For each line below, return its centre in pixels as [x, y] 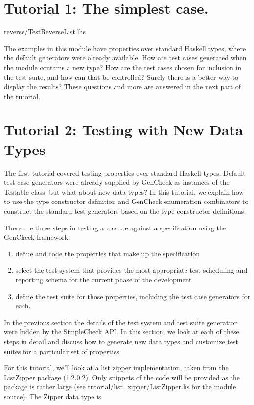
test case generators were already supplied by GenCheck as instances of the [117, 182]
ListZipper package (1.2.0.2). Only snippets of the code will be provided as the [122, 377]
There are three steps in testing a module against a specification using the [115, 227]
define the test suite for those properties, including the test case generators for [133, 296]
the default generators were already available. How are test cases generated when [125, 58]
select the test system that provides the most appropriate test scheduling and [131, 270]
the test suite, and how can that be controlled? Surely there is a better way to [121, 77]
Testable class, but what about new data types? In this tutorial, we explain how [124, 191]
